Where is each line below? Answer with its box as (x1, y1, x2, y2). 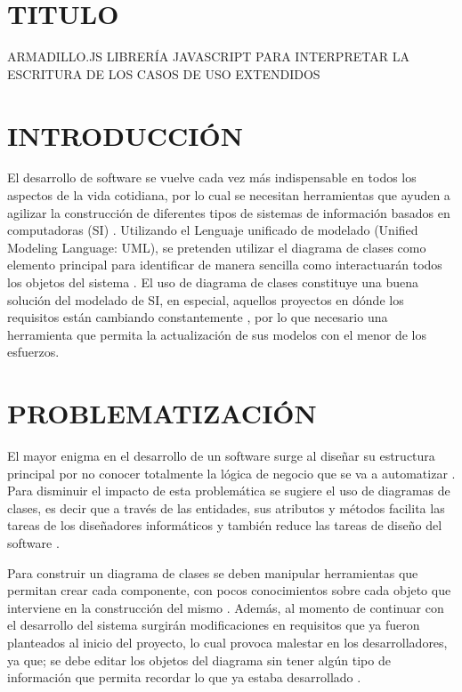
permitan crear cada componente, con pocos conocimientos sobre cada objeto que (7, 581, 451, 599)
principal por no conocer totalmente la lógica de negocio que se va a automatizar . (7, 463, 456, 482)
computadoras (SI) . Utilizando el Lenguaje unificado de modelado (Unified (7, 221, 418, 239)
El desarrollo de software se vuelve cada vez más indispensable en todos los (7, 168, 417, 187)
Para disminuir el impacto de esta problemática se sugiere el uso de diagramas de (7, 481, 450, 500)
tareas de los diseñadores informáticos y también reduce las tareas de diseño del (7, 516, 442, 535)
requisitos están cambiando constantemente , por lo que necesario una (7, 308, 388, 326)
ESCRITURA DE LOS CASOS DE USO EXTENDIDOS (7, 64, 320, 83)
